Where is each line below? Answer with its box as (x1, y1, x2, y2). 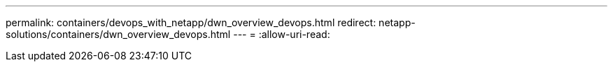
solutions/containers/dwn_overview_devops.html (6, 28, 231, 40)
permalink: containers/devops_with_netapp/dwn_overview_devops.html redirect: (6, 17, 376, 28)
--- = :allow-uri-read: (233, 28, 330, 40)
